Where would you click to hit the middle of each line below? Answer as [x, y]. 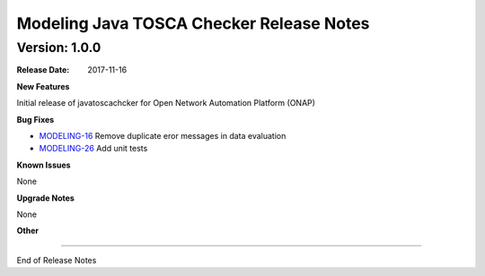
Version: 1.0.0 [59, 47]
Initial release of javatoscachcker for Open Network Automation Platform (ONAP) [166, 103]
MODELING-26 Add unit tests [93, 149]
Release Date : [43, 70]
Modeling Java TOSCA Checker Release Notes [193, 23]
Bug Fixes [35, 119]
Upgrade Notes [46, 198]
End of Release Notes [57, 260]
